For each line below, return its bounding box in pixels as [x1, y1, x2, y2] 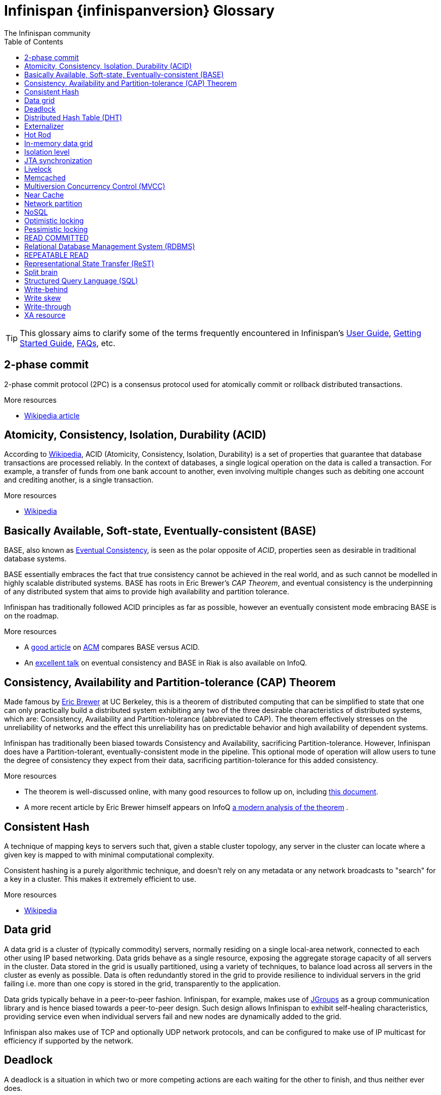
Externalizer [24, 121, 64, 130]
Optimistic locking [24, 216, 84, 225]
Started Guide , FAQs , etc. [20, 338, 116, 348]
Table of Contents [4, 37, 64, 46]
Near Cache [24, 190, 64, 199]
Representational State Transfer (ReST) [24, 259, 154, 268]
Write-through [24, 302, 71, 311]
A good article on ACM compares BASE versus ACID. [24, 643, 200, 652]
